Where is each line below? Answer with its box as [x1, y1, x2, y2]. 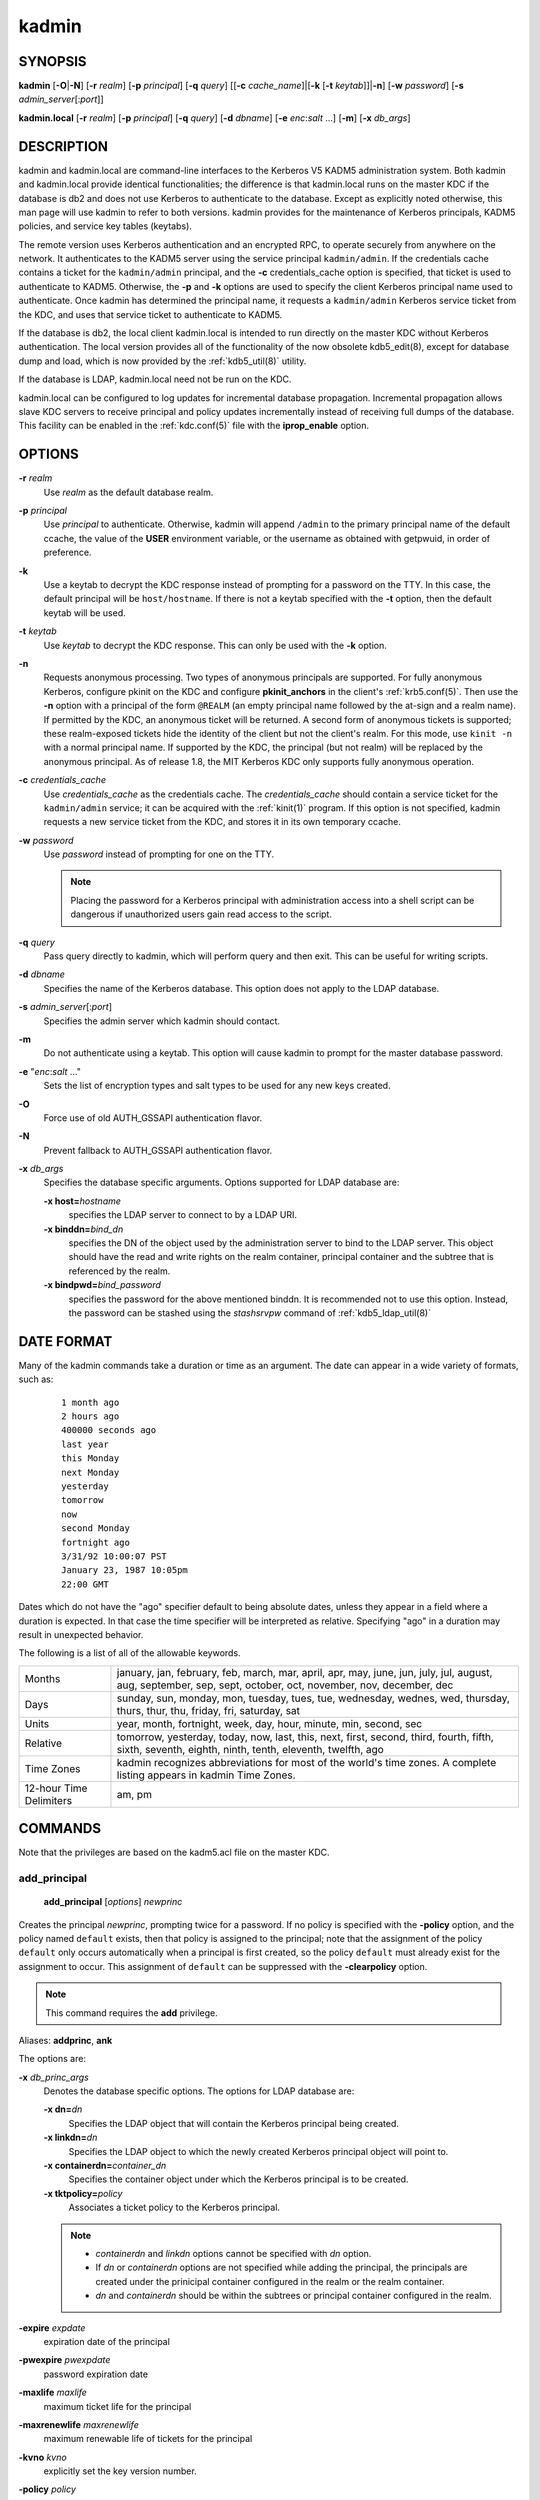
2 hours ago [61, 1411, 120, 1422]
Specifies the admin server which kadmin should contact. [43, 1015, 280, 1027]
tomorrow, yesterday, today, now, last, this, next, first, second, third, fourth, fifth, [116, 1730, 494, 1744]
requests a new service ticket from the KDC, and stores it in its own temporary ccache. [43, 816, 402, 828]
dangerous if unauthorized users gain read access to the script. [70, 908, 332, 920]
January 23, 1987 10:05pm [61, 1565, 189, 1576]
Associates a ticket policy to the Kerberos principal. [68, 2201, 280, 2214]
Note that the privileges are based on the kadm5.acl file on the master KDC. [18, 1846, 330, 1859]
